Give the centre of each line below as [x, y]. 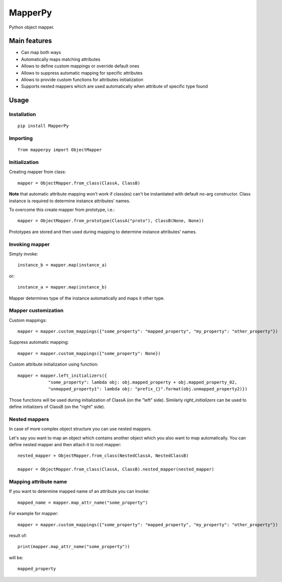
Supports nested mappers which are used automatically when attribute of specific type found [114, 86]
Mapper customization [36, 310]
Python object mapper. [32, 27]
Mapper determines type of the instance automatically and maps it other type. [87, 298]
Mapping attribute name [38, 482]
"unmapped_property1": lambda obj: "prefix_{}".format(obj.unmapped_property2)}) [148, 389]
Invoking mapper [29, 244]
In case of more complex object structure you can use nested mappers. [80, 429]
